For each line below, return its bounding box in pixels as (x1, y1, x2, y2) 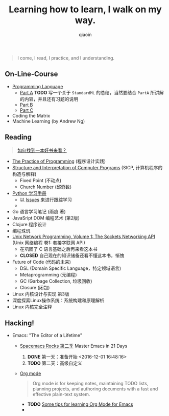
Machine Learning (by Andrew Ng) (12, 118, 85, 124)
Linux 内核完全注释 (12, 304, 52, 310)
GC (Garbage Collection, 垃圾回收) (19, 278, 92, 284)
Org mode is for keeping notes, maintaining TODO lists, (32, 381, 149, 387)
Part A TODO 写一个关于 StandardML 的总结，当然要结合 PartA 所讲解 (19, 89, 164, 95)
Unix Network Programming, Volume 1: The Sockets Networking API (12, 233, 155, 240)
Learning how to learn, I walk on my (9, 4, 162, 15)
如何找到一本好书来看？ (17, 147, 67, 153)
